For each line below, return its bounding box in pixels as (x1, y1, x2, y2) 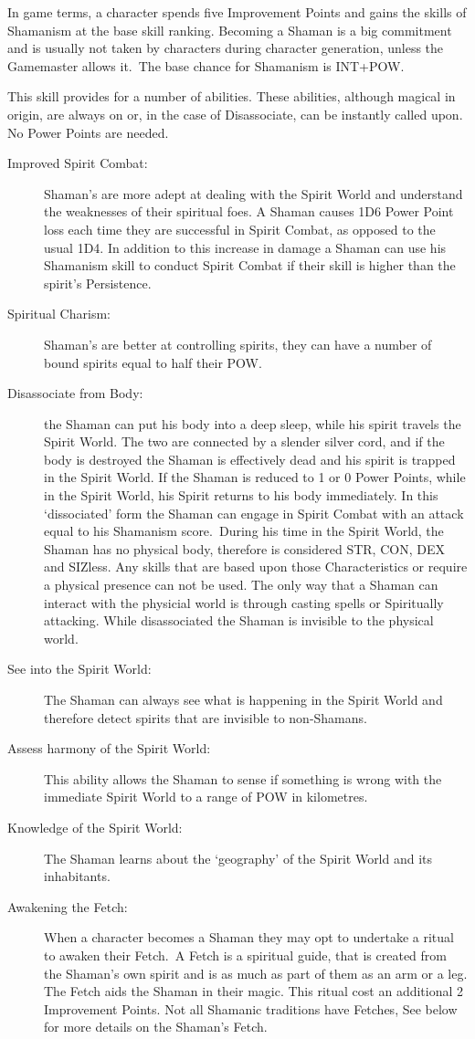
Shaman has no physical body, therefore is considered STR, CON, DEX (44, 539, 445, 558)
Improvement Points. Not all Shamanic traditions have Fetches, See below (44, 999, 458, 1018)
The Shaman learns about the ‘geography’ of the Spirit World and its (44, 848, 433, 867)
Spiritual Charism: (7, 304, 111, 323)
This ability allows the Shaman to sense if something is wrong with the (44, 769, 442, 788)
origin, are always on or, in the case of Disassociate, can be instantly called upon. (7, 104, 463, 123)
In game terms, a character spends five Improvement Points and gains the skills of (7, 3, 467, 21)
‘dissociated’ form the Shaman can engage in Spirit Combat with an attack (44, 503, 464, 522)
